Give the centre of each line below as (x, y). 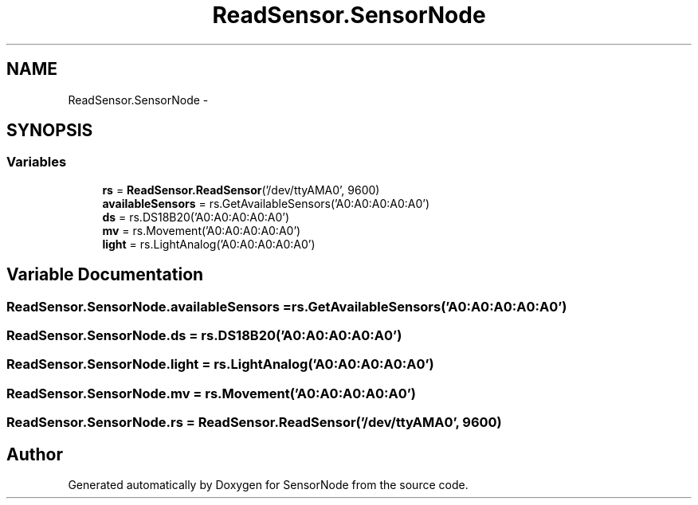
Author (35, 454)
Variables (37, 162)
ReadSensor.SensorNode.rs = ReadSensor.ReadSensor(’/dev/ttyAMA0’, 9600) (254, 423)
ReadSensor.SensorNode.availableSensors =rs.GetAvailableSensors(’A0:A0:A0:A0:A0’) (287, 306)
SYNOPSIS (50, 131)
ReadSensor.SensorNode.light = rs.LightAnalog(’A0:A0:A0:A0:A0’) (220, 364)
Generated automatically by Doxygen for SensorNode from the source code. (268, 485)
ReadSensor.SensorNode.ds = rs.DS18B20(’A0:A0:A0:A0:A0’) (204, 336)
